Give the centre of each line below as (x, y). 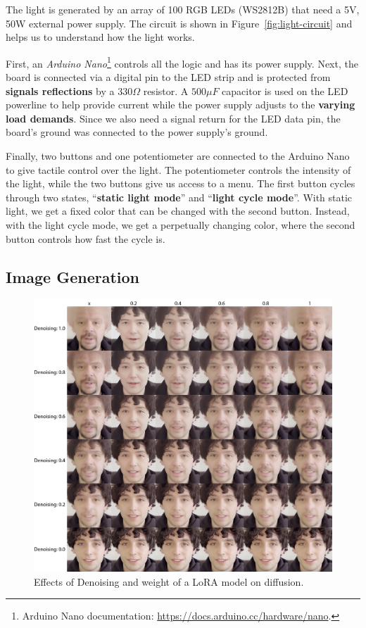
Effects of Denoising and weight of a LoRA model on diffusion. (169, 581)
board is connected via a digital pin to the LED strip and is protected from (168, 77)
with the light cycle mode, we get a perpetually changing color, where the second (181, 224)
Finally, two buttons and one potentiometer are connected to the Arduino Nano (178, 156)
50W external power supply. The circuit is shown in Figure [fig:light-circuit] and (179, 23)
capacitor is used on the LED (285, 90)
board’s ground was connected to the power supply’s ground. (137, 132)
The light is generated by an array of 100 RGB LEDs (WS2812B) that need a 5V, (183, 9)
